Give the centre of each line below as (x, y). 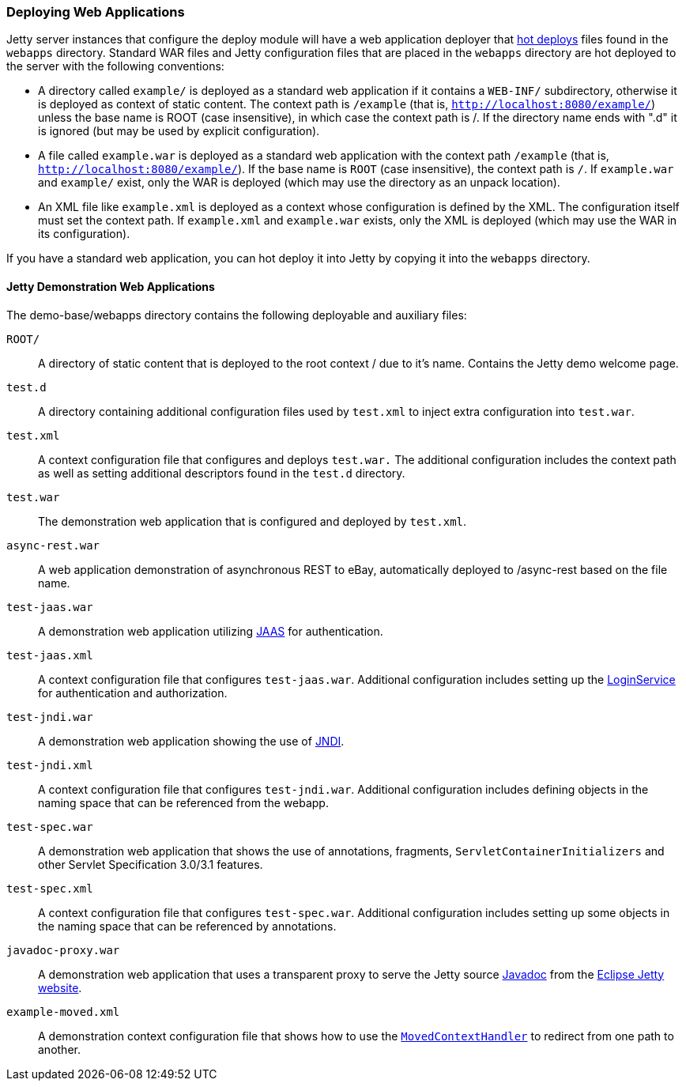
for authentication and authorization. (133, 693)
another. (59, 1049)
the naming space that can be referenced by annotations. (187, 926)
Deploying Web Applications (96, 12)
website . (60, 987)
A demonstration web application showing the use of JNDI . (191, 741)
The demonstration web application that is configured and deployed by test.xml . (253, 521)
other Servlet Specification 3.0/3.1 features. (151, 864)
